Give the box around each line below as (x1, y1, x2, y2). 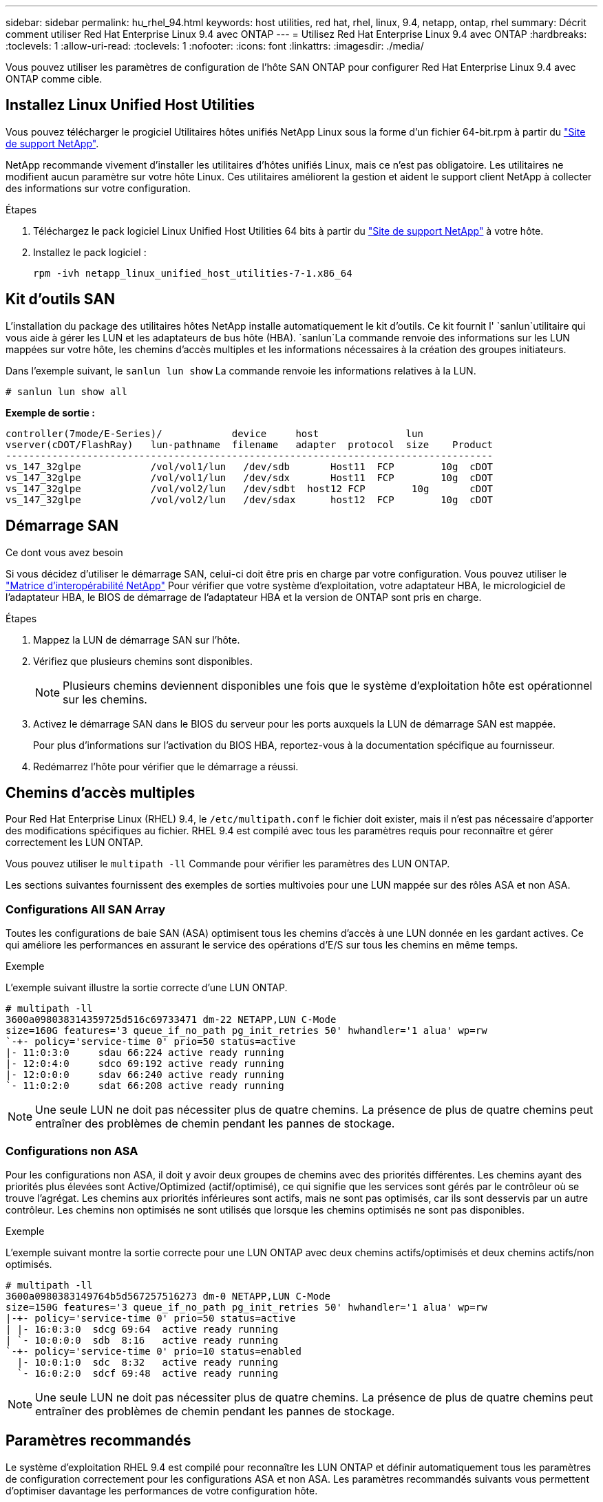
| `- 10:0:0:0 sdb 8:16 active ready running (6, 1334, 279, 1346)
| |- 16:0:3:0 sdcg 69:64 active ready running (6, 1323, 279, 1335)
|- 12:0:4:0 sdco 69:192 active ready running (6, 1058, 284, 1070)
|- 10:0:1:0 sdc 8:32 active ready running (17, 1356, 279, 1368)
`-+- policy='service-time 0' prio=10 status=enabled (6, 1345, 301, 1357)
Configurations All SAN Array (6, 902, 166, 916)
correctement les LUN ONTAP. (6, 836, 143, 849)
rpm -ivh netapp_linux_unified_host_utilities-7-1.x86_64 (33, 267, 352, 279)
